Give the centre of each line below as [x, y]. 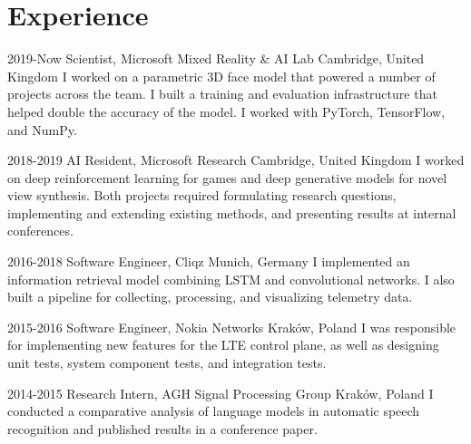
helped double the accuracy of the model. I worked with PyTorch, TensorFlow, [226, 111]
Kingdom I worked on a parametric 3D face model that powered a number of [221, 76]
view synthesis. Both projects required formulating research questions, [202, 195]
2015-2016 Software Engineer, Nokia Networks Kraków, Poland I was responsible [232, 327]
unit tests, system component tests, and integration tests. [167, 363]
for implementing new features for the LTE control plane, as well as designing [223, 345]
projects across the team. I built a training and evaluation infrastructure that [222, 94]
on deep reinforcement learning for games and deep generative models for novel [227, 177]
